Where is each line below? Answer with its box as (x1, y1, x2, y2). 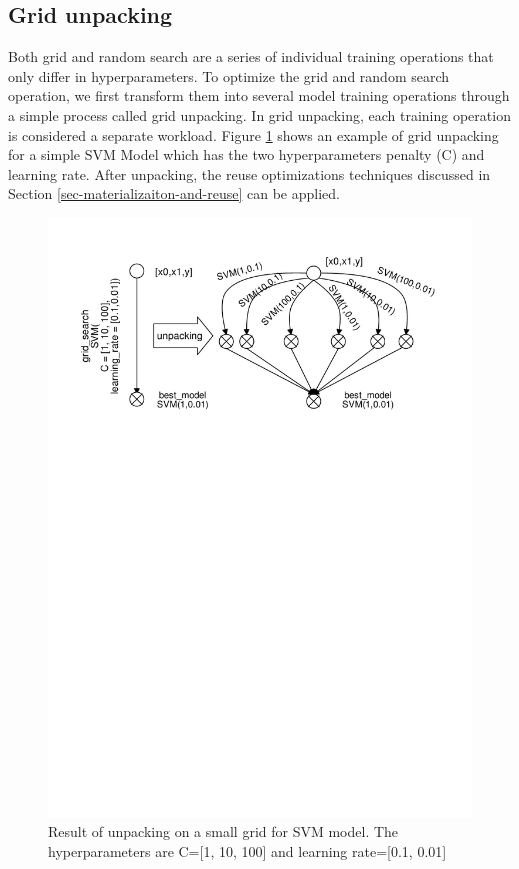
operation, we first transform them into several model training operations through (8, 85, 510, 106)
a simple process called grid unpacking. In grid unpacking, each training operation (8, 104, 511, 125)
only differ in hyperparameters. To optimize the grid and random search (8, 65, 450, 86)
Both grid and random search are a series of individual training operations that (8, 46, 494, 67)
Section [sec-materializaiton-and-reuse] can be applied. (8, 183, 340, 204)
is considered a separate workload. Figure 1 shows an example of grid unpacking (8, 124, 499, 145)
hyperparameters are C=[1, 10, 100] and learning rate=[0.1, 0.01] (48, 841, 447, 862)
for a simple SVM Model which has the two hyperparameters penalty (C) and (8, 144, 485, 165)
